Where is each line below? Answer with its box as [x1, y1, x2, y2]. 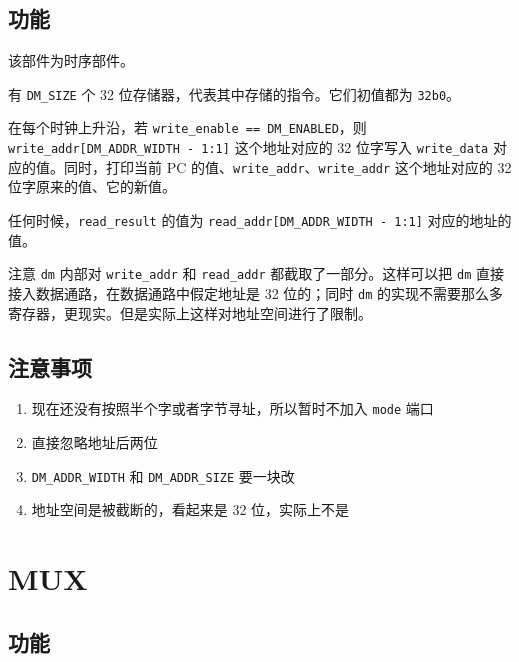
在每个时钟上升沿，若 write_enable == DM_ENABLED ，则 [8, 117, 367, 138]
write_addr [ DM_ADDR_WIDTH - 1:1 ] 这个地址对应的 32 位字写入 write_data [8, 137, 489, 158]
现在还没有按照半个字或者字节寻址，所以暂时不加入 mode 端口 [31, 398, 434, 419]
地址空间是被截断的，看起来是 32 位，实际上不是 [31, 499, 350, 520]
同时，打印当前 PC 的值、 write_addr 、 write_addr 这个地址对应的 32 [63, 156, 512, 177]
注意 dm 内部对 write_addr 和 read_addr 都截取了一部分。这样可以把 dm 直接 [8, 263, 505, 284]
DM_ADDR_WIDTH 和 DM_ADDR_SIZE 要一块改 [31, 465, 295, 486]
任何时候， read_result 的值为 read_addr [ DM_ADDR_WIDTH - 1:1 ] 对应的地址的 [8, 210, 512, 231]
